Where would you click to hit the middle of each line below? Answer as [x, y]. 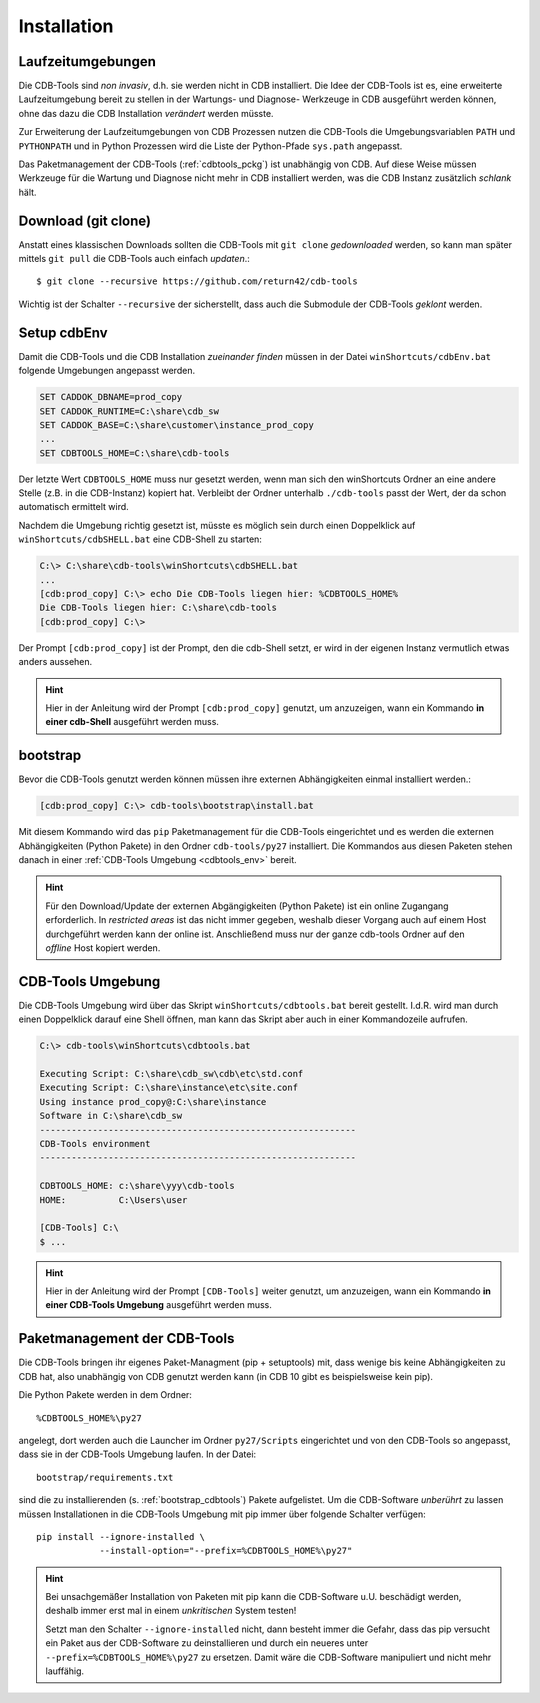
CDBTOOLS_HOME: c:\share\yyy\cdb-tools [137, 1186]
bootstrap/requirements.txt [105, 1477]
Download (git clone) [85, 220]
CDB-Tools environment [95, 1143]
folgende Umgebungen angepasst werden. [106, 371]
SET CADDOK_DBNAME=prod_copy [111, 397]
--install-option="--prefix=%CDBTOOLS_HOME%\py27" [226, 1551]
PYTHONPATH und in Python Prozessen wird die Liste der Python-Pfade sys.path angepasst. [210, 146]
